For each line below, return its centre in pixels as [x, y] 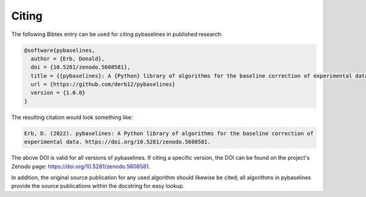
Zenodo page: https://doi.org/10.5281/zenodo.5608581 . [81, 166]
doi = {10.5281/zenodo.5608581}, [81, 67]
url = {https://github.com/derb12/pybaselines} [103, 84]
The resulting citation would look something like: [72, 117]
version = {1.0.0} [58, 93]
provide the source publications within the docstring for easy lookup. [98, 186]
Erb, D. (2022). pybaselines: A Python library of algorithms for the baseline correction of [169, 133]
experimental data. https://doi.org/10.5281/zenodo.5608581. [117, 142]
